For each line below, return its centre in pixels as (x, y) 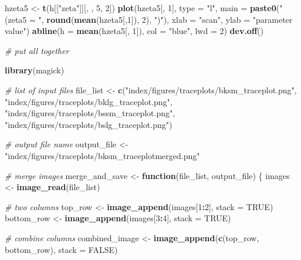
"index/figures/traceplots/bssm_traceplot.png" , (90, 113)
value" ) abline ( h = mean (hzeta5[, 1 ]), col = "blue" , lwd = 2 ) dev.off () (134, 31)
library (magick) (35, 70)
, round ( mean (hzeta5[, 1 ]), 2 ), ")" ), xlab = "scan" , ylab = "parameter (167, 19)
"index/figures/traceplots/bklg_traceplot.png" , (89, 101)
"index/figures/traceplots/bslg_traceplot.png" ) (89, 124)
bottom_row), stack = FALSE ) (61, 249)
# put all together (37, 50)
